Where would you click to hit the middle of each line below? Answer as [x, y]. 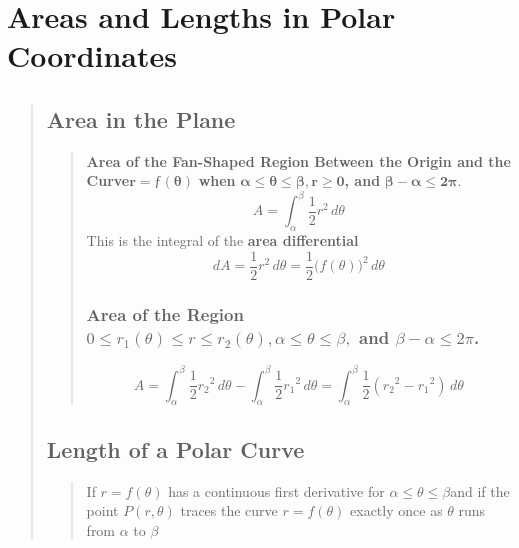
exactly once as [396, 510]
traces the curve [229, 510]
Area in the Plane [141, 118]
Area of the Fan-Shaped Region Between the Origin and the [298, 160]
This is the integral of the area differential [222, 240]
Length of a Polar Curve [175, 448]
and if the [480, 490]
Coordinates [92, 55]
